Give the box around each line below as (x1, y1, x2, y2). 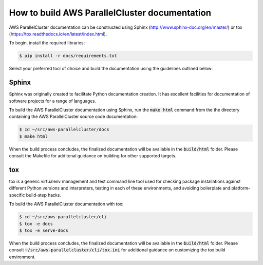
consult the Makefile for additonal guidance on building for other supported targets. (9, 153, 177, 159)
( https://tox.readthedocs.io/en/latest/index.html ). (9, 31, 107, 37)
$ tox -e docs (19, 221, 53, 227)
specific (9, 192, 25, 198)
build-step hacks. (26, 192, 61, 198)
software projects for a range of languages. (9, 98, 96, 104)
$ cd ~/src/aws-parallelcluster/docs (19, 127, 110, 132)
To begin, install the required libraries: (9, 40, 85, 46)
